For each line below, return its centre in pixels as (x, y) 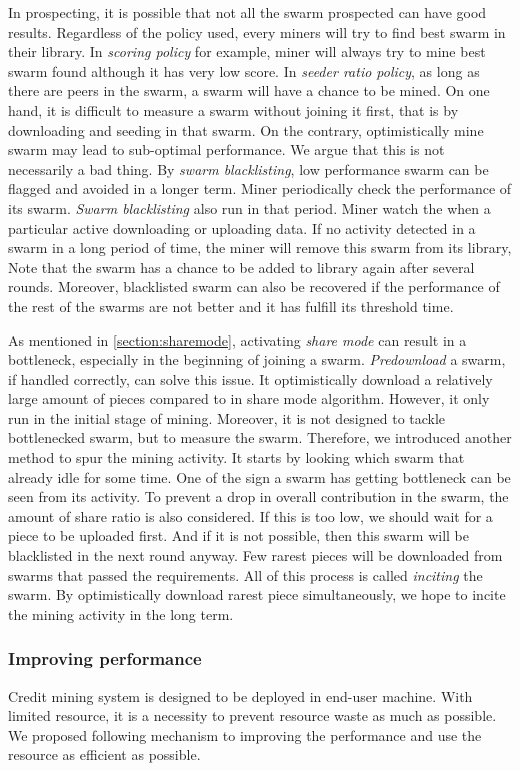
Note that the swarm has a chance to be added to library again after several (241, 266)
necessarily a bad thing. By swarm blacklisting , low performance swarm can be (248, 168)
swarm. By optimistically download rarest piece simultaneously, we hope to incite (257, 594)
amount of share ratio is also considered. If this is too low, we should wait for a (250, 515)
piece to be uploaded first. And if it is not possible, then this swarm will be (238, 535)
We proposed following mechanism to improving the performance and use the (245, 734)
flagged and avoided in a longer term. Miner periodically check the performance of (260, 188)
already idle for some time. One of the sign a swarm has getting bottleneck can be (259, 476)
